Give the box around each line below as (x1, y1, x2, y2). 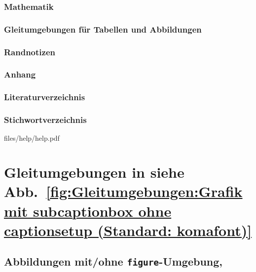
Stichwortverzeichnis (4, 114, 87, 126)
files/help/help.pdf (4, 133, 60, 143)
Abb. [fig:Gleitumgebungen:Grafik (4, 181, 243, 201)
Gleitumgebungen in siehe (4, 162, 184, 182)
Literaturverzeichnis (4, 91, 85, 103)
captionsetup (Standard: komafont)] (4, 220, 252, 240)
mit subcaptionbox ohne (4, 200, 172, 221)
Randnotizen (4, 45, 55, 58)
